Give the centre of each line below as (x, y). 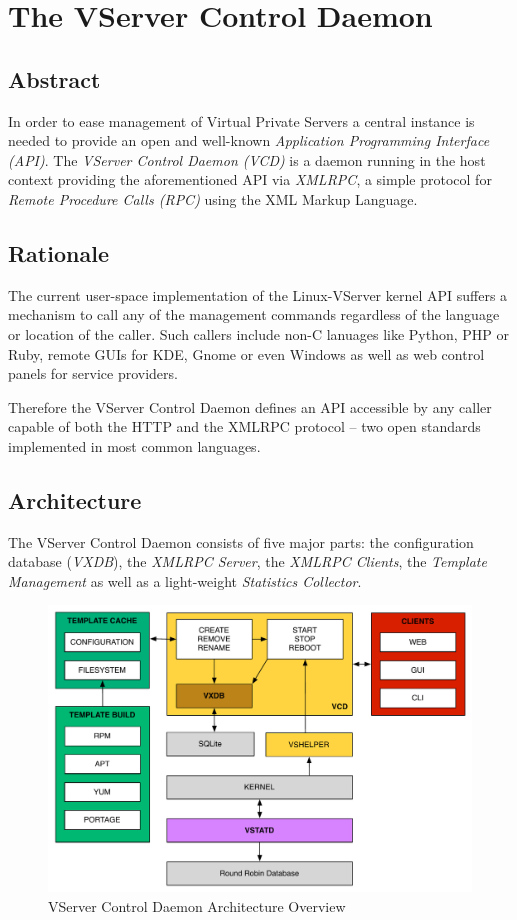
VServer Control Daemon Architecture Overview (197, 906)
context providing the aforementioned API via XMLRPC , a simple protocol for (250, 179)
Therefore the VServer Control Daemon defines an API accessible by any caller (250, 406)
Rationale (58, 252)
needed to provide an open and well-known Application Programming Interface (249, 140)
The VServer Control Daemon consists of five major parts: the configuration (241, 541)
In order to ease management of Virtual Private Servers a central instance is (241, 120)
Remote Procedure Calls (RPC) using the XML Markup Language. (213, 198)
